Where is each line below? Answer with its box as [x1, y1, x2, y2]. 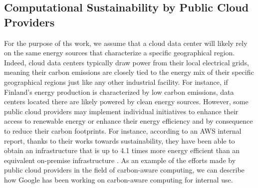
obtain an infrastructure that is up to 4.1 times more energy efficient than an [4, 145, 240, 156]
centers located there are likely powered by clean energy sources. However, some [4, 96, 249, 107]
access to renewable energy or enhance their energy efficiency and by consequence [4, 116, 253, 126]
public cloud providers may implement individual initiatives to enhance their [4, 106, 239, 116]
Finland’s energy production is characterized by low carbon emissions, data [4, 86, 234, 97]
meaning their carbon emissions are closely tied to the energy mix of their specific [4, 67, 254, 77]
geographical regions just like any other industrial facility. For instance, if [4, 76, 228, 87]
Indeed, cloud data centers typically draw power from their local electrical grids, [4, 57, 249, 67]
